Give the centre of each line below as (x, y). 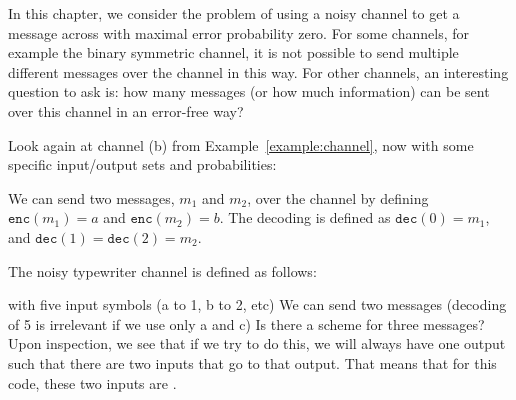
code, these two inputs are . (92, 382)
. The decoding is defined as (305, 217)
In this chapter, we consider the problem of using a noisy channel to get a (234, 13)
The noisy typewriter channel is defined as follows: (162, 270)
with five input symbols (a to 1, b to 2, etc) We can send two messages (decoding (257, 304)
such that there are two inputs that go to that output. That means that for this (252, 362)
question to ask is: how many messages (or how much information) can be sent (249, 91)
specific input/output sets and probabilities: (142, 164)
